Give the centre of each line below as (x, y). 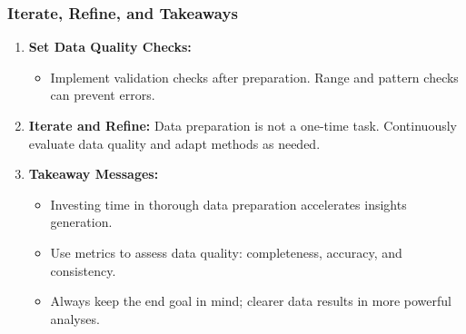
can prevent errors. (103, 95)
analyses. (75, 318)
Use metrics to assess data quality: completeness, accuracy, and (226, 252)
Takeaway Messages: (94, 174)
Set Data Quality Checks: (110, 47)
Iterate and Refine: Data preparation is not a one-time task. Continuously (243, 125)
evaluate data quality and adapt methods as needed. (174, 143)
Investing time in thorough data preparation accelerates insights (228, 204)
